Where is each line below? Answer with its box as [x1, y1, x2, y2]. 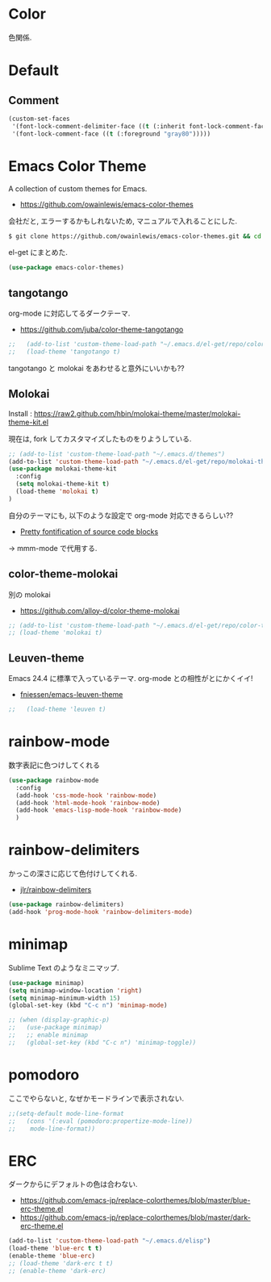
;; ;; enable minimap [8, 1031, 89, 1039]
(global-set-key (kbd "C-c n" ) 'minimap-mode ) [8, 1001, 168, 1009]
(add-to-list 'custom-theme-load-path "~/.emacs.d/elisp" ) [8, 1237, 211, 1245]
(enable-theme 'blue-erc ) [8, 1252, 95, 1260]
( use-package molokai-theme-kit [8, 465, 117, 473]
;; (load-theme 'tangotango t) [8, 348, 121, 356]
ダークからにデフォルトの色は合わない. [8, 1180, 139, 1189]
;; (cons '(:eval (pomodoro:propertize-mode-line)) [8, 1117, 194, 1125]
